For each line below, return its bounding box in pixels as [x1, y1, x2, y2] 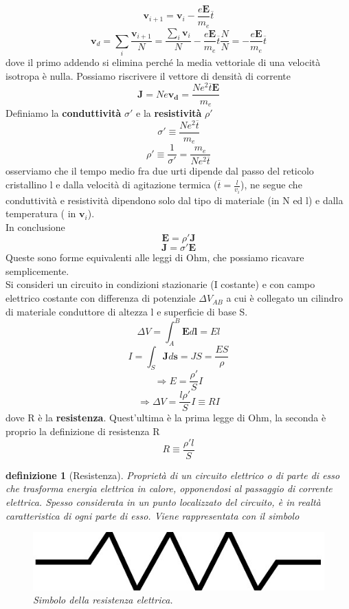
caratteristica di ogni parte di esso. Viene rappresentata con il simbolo [5, 508, 300, 522]
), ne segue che [240, 177, 302, 192]
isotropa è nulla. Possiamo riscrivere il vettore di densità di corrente [5, 68, 291, 82]
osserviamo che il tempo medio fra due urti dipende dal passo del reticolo [5, 164, 314, 178]
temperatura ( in [5, 206, 76, 221]
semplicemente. [5, 263, 69, 278]
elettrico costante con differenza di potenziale [5, 291, 196, 305]
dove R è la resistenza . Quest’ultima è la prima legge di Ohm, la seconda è [5, 410, 326, 425]
